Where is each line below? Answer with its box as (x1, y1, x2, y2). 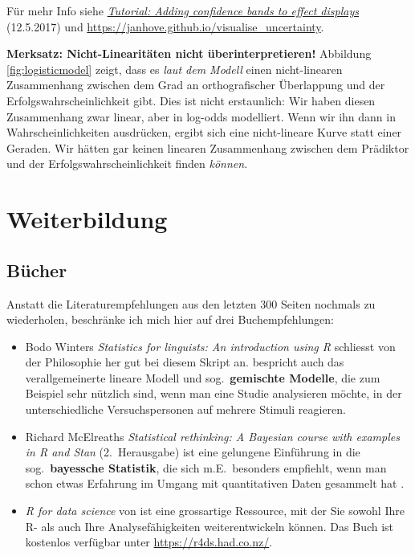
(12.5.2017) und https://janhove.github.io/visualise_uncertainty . (6, 18, 324, 35)
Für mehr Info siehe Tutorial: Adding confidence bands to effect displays (6, 2, 359, 18)
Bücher (6, 257, 67, 282)
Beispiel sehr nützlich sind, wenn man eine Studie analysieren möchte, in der (25, 385, 402, 402)
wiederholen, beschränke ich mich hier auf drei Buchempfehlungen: (6, 311, 335, 328)
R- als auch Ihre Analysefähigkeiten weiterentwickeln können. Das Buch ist (25, 517, 394, 534)
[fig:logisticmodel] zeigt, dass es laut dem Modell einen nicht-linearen (6, 60, 343, 77)
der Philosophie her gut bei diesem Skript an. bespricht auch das (25, 354, 344, 370)
